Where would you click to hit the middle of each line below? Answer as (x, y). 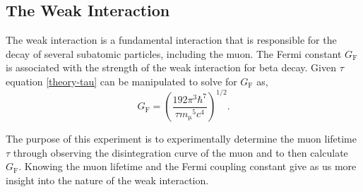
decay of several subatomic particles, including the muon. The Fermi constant (174, 53)
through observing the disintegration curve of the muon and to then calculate (180, 152)
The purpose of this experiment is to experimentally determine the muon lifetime (181, 139)
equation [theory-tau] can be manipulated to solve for (121, 81)
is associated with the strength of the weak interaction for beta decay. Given (171, 67)
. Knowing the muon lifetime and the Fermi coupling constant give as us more (188, 166)
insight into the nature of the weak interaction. (107, 180)
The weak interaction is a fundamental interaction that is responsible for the (171, 40)
